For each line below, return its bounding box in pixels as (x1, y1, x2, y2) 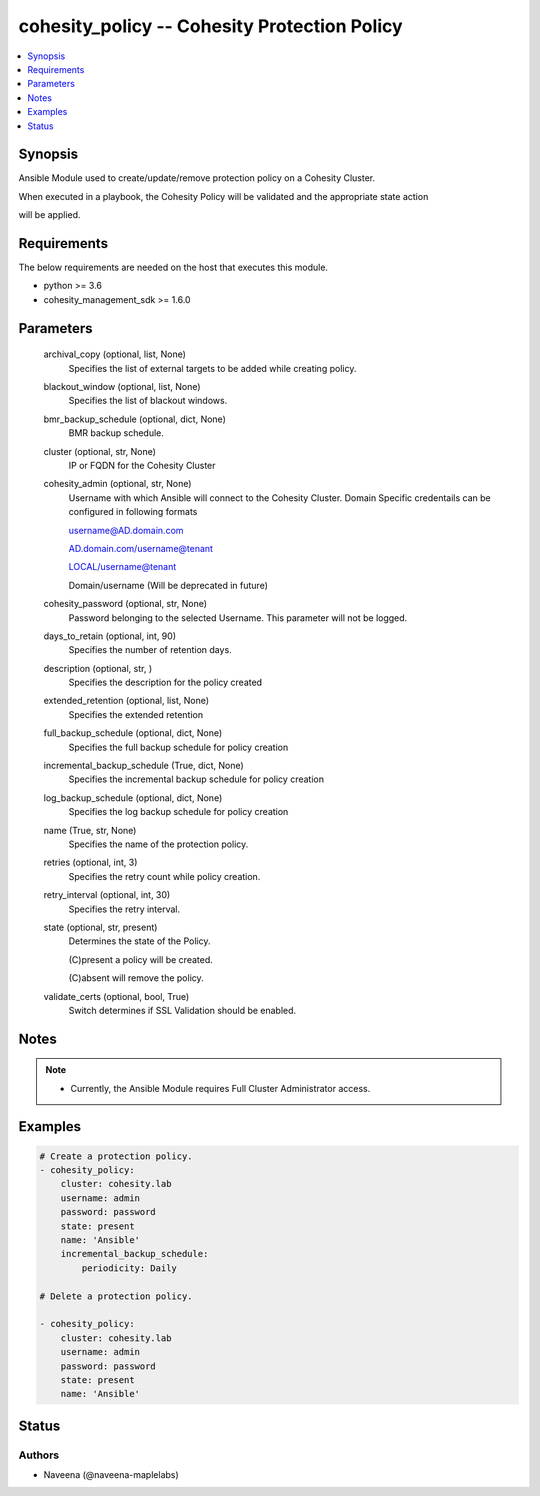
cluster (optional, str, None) (43, 445, 157, 457)
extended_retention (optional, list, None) (43, 695, 210, 707)
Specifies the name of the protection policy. (68, 838, 249, 850)
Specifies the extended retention (68, 708, 204, 720)
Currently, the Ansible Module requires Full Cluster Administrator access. (70, 1082, 371, 1094)
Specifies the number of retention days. (68, 644, 232, 656)
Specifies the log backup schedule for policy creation (68, 806, 289, 818)
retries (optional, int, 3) (43, 856, 138, 869)
